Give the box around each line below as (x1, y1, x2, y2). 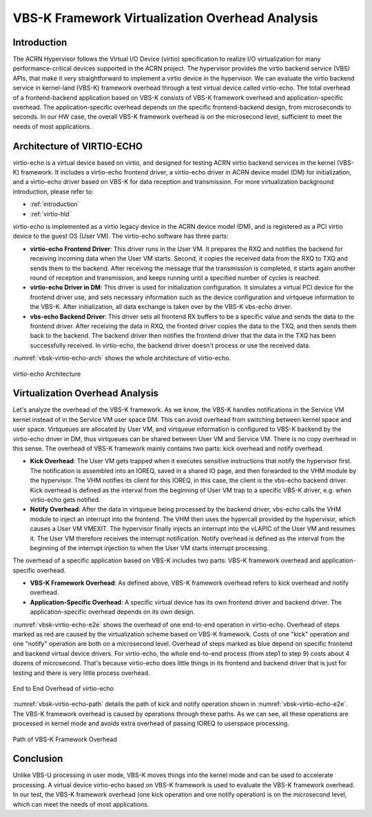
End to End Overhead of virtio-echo (12, 684, 114, 692)
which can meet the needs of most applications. (12, 800, 149, 808)
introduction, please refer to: (12, 187, 94, 196)
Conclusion (12, 753, 63, 765)
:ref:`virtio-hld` (30, 210, 72, 218)
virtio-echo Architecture (12, 370, 81, 378)
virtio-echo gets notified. (30, 495, 101, 503)
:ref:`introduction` (30, 200, 80, 208)
